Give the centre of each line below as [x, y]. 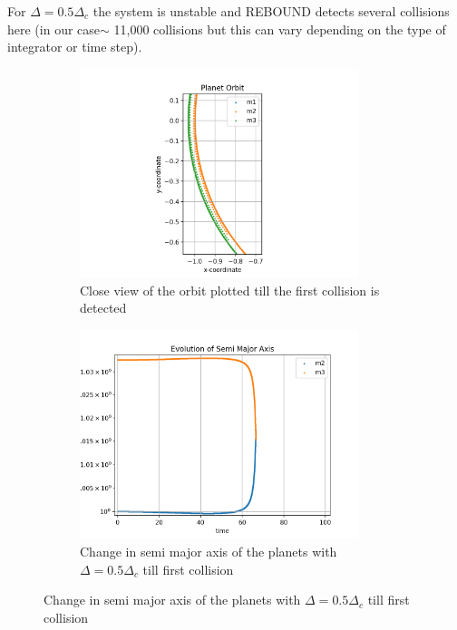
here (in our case [54, 29]
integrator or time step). [75, 47]
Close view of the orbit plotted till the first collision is [230, 290]
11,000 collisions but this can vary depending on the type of [280, 29]
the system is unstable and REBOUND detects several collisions [271, 11]
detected [103, 308]
